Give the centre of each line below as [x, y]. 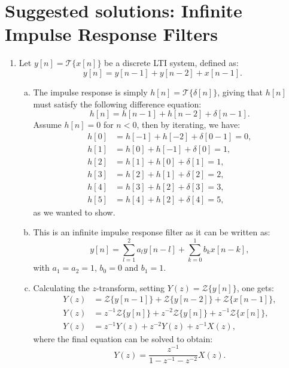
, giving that [240, 92]
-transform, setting [130, 287]
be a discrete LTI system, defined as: [171, 63]
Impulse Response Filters [111, 34]
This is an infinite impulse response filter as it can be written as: [152, 232]
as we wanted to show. [74, 212]
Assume [47, 125]
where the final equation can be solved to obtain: [123, 338]
